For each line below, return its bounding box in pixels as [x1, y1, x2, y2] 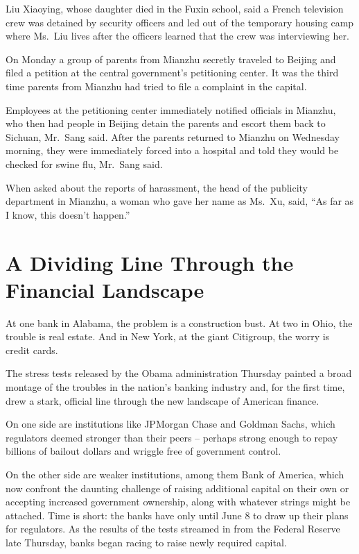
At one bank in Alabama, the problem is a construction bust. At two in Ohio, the [6, 315, 353, 330]
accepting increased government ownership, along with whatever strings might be [6, 494, 351, 509]
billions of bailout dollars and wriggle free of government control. [6, 444, 281, 458]
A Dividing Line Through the [6, 248, 294, 276]
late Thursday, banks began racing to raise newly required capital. [6, 535, 287, 549]
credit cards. [6, 342, 58, 357]
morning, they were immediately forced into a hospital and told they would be [6, 143, 339, 158]
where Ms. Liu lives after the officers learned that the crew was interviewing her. [6, 28, 349, 43]
